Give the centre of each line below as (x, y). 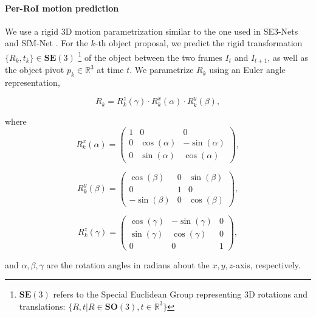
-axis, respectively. (267, 264)
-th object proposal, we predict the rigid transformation (199, 43)
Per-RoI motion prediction (62, 8)
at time (110, 70)
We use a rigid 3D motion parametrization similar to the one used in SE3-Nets (152, 31)
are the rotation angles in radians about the (128, 264)
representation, (33, 82)
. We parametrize (162, 70)
